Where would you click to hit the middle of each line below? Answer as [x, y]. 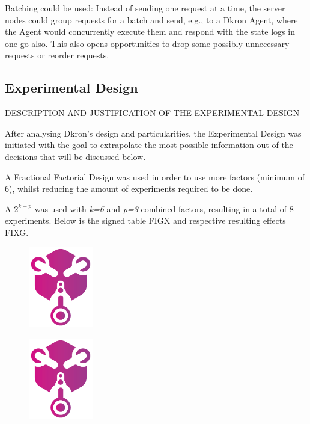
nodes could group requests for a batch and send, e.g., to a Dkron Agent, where [151, 20]
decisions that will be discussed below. [75, 156]
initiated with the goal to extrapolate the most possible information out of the [149, 145]
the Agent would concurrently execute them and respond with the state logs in [150, 32]
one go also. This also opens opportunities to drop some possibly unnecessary [147, 43]
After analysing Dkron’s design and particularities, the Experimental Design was [153, 133]
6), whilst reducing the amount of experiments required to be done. [129, 189]
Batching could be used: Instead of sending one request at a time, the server [145, 8]
